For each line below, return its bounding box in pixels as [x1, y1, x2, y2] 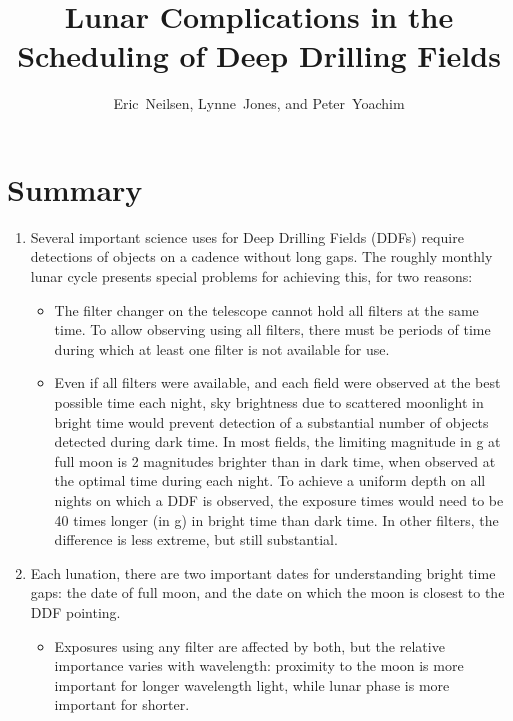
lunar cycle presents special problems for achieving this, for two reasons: [30, 266, 473, 287]
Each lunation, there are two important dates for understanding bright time [30, 562, 496, 583]
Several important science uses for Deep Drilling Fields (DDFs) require [30, 226, 464, 247]
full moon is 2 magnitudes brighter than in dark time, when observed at [54, 450, 496, 471]
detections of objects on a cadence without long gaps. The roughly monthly [30, 246, 493, 267]
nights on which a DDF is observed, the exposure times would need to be [54, 489, 504, 510]
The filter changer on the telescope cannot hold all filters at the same [54, 299, 479, 320]
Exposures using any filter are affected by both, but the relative [54, 635, 445, 656]
